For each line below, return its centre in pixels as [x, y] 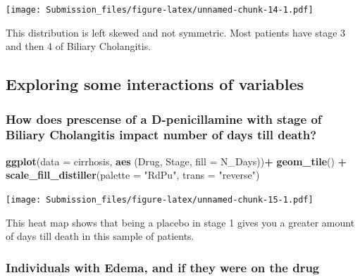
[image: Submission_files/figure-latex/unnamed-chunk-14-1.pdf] [160, 10]
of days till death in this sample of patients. [100, 236]
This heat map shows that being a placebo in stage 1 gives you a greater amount [180, 222]
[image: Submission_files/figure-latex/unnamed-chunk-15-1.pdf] [160, 199]
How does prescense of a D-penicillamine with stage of [164, 119]
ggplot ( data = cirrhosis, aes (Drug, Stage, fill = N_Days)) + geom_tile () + [176, 161]
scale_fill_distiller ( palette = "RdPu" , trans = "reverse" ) [133, 175]
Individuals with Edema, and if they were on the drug [163, 267]
